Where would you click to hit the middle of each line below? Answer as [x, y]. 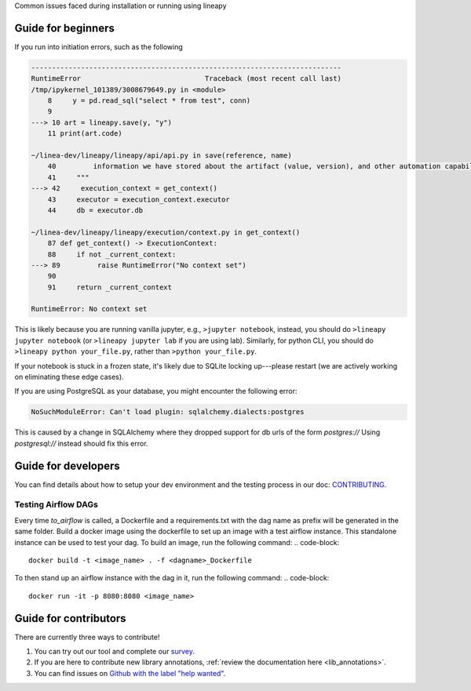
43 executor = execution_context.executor [139, 199]
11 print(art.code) [85, 134]
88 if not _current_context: [112, 254]
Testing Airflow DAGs [56, 504]
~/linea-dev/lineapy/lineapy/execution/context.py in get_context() [166, 232]
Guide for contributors [70, 618]
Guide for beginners [65, 28]
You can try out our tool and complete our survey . [115, 652]
